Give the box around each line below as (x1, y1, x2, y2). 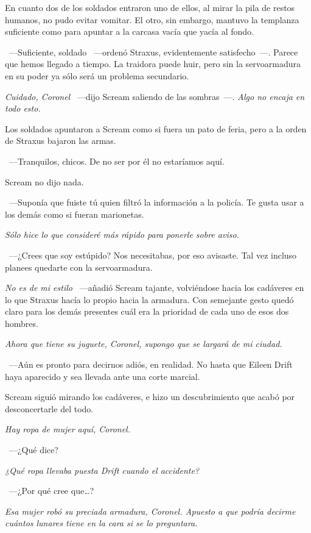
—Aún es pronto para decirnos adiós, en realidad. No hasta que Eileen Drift (9, 358, 293, 371)
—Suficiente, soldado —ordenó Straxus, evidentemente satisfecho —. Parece (9, 45, 298, 58)
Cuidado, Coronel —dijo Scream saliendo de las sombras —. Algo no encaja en (5, 90, 305, 102)
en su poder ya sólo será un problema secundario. (5, 69, 189, 82)
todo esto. (5, 102, 41, 115)
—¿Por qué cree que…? (9, 484, 94, 497)
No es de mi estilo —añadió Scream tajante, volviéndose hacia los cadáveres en (5, 281, 304, 294)
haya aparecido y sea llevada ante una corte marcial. (5, 370, 200, 382)
